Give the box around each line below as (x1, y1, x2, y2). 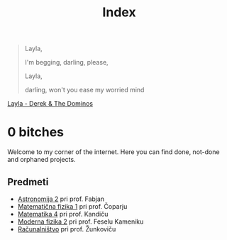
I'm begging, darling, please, (24, 58, 109, 67)
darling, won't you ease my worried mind (24, 86, 145, 94)
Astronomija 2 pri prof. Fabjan (17, 195, 105, 203)
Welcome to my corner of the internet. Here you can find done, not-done (7, 148, 220, 156)
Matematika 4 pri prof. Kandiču (17, 209, 109, 218)
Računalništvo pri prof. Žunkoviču (17, 224, 116, 233)
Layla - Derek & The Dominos (7, 99, 94, 108)
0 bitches (7, 124, 64, 141)
